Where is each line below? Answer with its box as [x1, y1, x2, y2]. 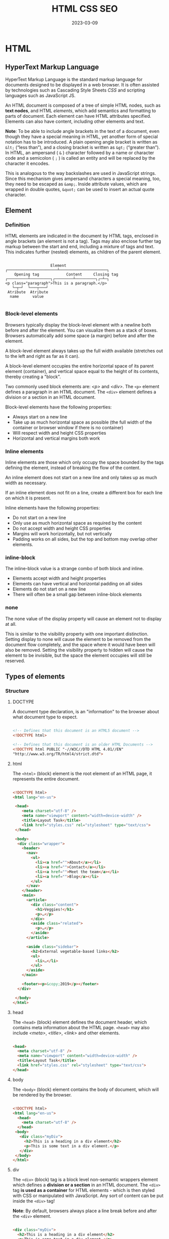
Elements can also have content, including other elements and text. [5, 118, 145, 124]
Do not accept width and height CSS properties [12, 525, 111, 531]
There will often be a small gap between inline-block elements [12, 591, 142, 598]
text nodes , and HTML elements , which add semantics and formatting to [5, 107, 156, 114]
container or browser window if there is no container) [12, 424, 124, 430]
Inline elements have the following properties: [5, 505, 100, 511]
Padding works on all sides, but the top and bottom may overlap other [12, 536, 158, 542]
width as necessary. [5, 480, 47, 486]
